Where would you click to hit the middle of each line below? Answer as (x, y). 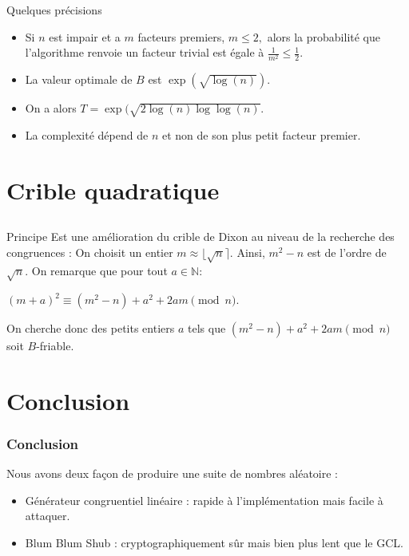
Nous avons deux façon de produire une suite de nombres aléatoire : (173, 473)
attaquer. (48, 516)
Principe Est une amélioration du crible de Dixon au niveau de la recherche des (201, 237)
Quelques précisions (54, 10)
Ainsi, (251, 252)
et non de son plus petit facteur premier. (261, 135)
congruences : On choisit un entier (90, 252)
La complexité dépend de (87, 135)
